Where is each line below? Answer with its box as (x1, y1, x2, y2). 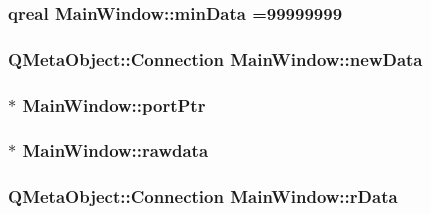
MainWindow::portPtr (22, 92, 206, 117)
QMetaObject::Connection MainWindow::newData (8, 46, 423, 71)
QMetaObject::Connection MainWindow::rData (8, 184, 398, 209)
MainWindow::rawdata (22, 138, 209, 163)
